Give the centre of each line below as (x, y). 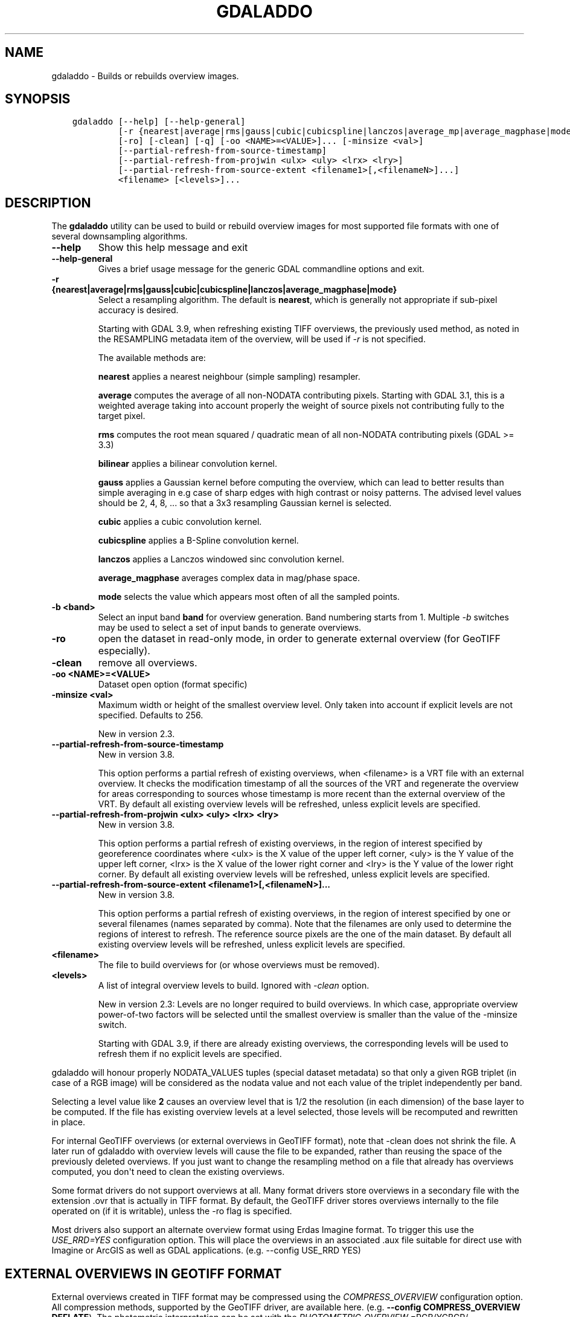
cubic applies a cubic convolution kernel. (180, 522)
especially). (124, 651)
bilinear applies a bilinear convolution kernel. (187, 464)
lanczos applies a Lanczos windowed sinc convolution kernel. (221, 559)
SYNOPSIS (38, 99)
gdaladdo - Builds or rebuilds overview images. (145, 76)
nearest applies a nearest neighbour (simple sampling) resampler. (229, 377)
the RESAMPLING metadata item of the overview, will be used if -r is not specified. (262, 339)
